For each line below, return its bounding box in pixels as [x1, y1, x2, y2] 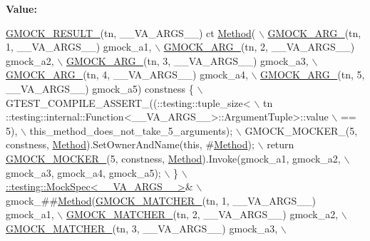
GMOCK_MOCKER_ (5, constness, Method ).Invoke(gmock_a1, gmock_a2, [6, 150, 341, 165]
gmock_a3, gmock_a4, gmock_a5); [6, 165, 161, 180]
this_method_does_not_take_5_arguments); [29, 123, 233, 138]
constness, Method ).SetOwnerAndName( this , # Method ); [6, 137, 255, 152]
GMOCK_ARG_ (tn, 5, [260, 67, 365, 82]
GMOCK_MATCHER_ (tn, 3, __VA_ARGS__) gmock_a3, [6, 220, 278, 235]
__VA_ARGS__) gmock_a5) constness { [6, 81, 194, 96]
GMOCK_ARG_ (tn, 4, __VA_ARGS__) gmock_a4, [6, 67, 248, 82]
